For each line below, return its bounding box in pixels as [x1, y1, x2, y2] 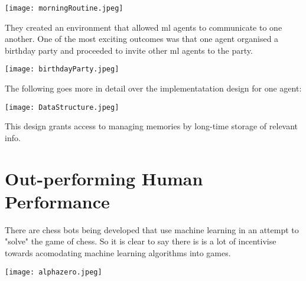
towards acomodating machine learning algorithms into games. [5, 247, 231, 259]
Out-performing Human [5, 166, 203, 190]
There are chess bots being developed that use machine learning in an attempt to [5, 223, 299, 236]
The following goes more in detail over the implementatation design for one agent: [5, 82, 302, 94]
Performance [5, 189, 110, 213]
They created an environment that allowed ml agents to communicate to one [5, 21, 282, 33]
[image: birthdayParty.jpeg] [5, 65, 119, 74]
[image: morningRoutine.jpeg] [5, 4, 123, 12]
